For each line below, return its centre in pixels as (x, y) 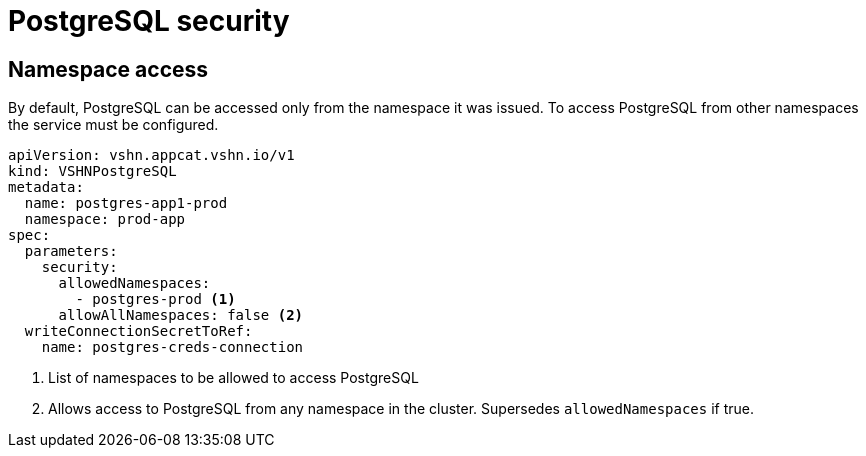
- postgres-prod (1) (155, 299)
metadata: (46, 187)
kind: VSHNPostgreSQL (92, 171)
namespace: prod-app (105, 219)
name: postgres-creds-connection (172, 347)
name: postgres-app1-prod (126, 203)
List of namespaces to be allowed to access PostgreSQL (233, 378)
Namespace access (108, 69)
